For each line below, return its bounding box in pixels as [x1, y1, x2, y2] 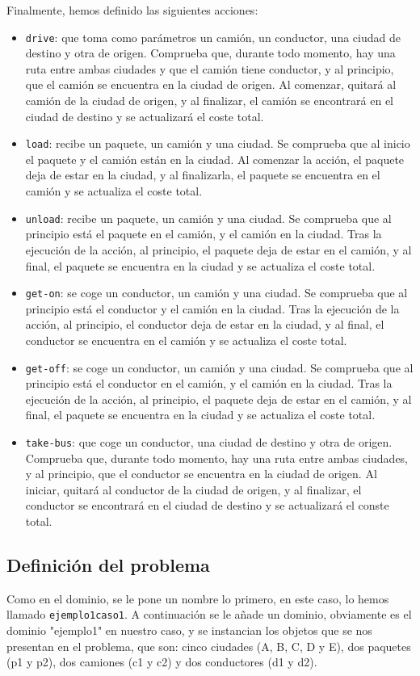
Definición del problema [6, 552, 210, 577]
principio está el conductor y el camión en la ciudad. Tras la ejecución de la [25, 300, 400, 317]
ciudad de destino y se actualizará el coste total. [25, 107, 264, 124]
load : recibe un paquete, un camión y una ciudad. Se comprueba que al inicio [25, 135, 410, 152]
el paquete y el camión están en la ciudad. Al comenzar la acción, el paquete [25, 150, 405, 167]
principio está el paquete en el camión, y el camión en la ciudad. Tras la [25, 225, 382, 242]
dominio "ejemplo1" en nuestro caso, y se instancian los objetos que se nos [6, 622, 372, 639]
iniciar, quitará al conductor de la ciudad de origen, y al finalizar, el [25, 481, 362, 498]
